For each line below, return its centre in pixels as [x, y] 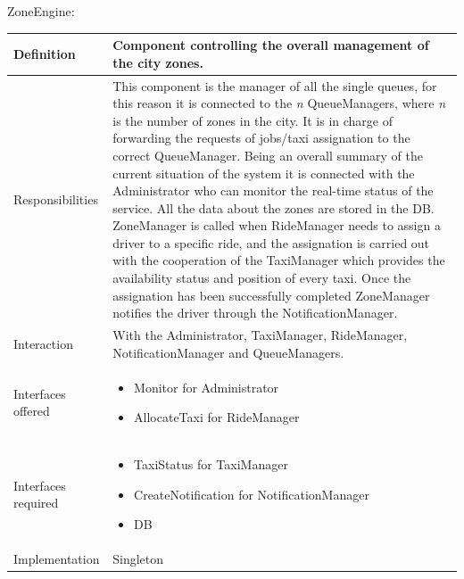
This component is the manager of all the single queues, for [275, 85]
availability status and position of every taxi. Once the [262, 278]
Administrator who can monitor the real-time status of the [273, 190]
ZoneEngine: [41, 11]
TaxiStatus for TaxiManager [211, 463]
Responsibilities [56, 199]
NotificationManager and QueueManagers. [228, 352]
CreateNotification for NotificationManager [252, 494]
